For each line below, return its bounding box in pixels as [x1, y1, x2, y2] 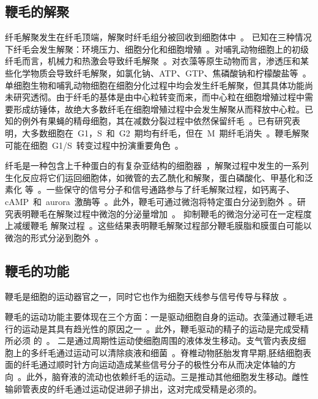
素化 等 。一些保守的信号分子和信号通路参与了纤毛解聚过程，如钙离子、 [5, 183, 295, 196]
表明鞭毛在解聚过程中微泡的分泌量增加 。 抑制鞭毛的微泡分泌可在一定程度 [13, 207, 312, 220]
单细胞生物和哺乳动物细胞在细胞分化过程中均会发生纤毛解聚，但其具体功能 [5, 78, 305, 91]
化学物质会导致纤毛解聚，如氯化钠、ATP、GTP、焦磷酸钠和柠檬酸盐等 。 [13, 66, 311, 79]
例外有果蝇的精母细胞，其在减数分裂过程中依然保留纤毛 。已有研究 [21, 114, 292, 127]
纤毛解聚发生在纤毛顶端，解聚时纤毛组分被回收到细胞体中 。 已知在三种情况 [5, 31, 312, 43]
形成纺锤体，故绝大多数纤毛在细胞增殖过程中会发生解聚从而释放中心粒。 [13, 102, 305, 115]
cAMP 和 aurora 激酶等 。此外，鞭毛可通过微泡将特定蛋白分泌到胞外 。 [5, 195, 297, 207]
